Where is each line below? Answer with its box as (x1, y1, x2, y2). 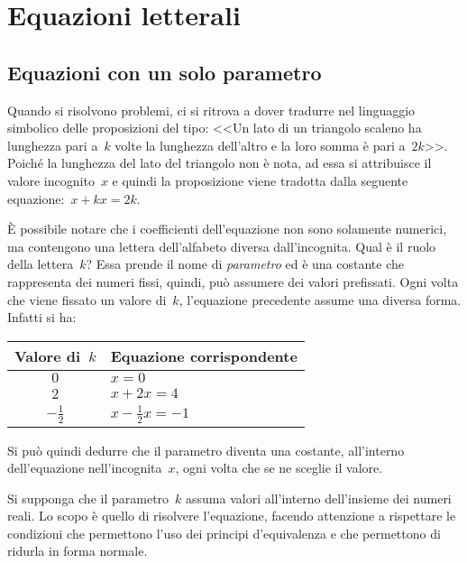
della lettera (7, 254, 74, 273)
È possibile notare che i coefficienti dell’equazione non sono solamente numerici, (7, 219, 447, 238)
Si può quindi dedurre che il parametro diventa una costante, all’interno (7, 440, 405, 459)
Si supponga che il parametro (7, 488, 169, 507)
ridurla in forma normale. (7, 541, 148, 560)
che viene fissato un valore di (7, 290, 167, 309)
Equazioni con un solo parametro (7, 58, 322, 86)
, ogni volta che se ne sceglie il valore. (175, 458, 383, 477)
